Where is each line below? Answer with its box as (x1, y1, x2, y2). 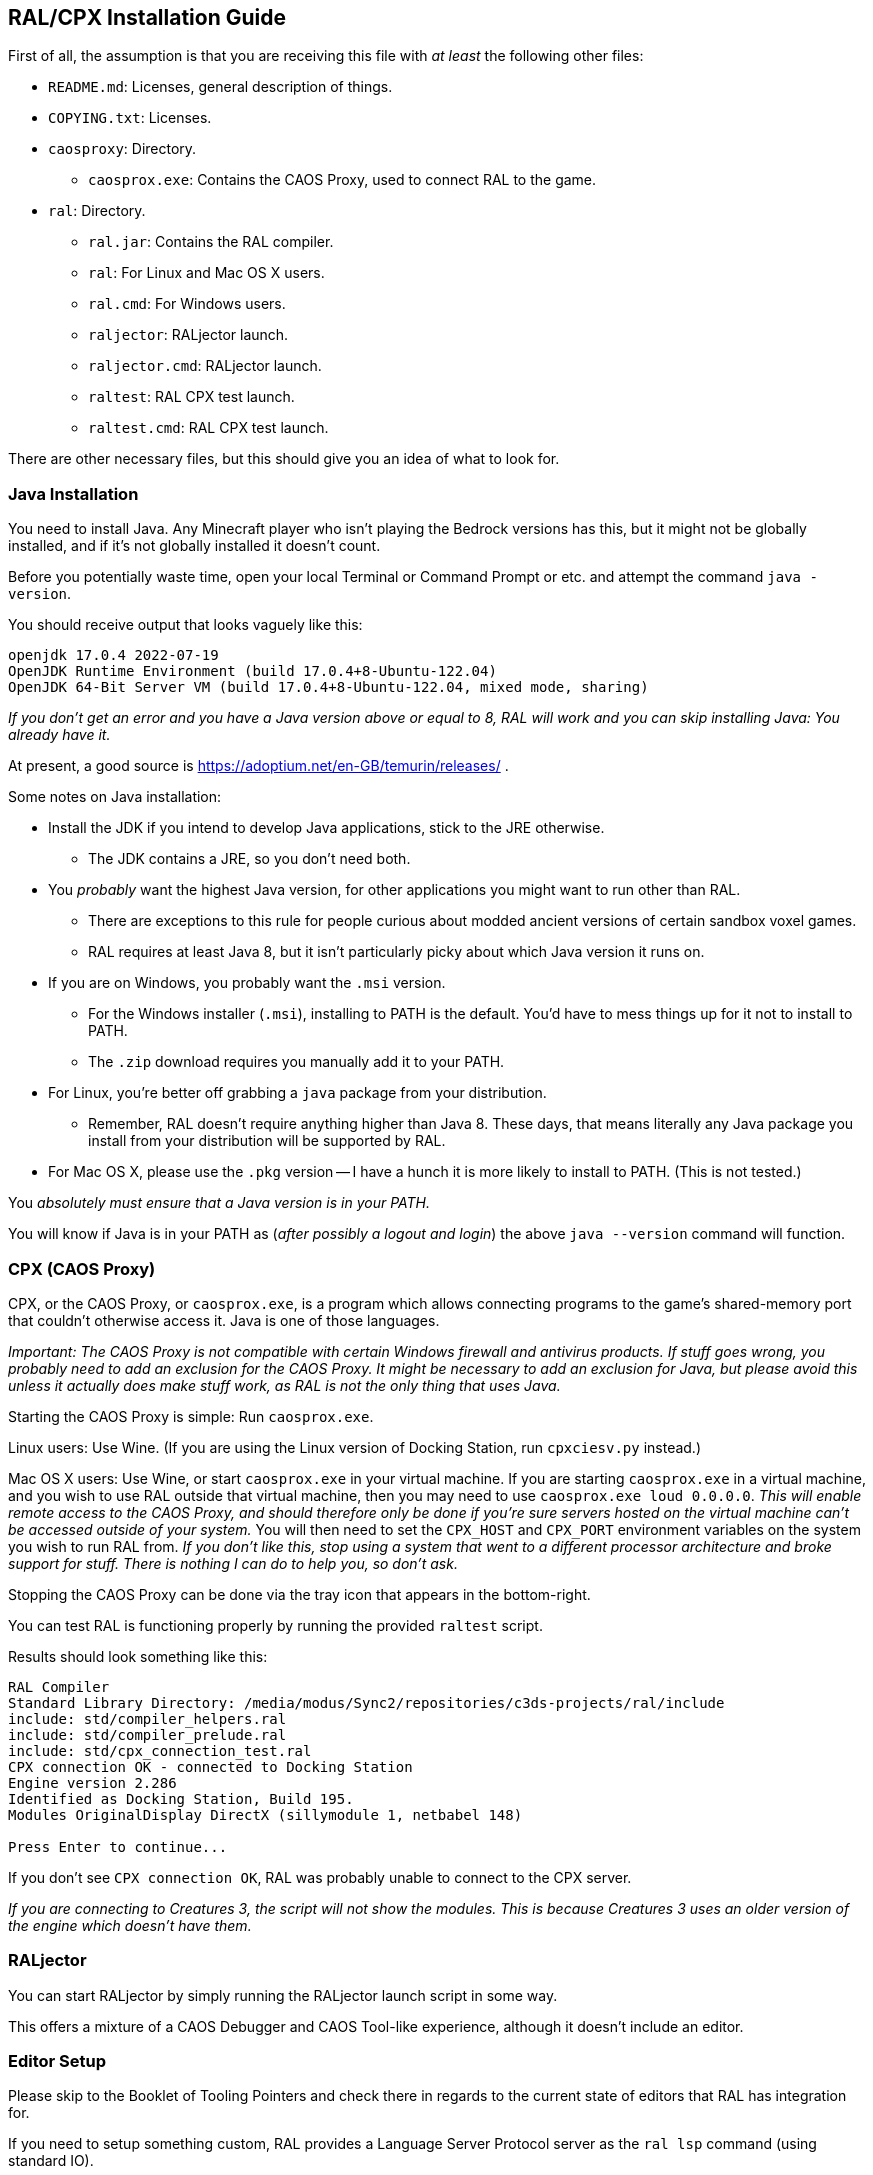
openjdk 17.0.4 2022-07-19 (8, 647, 219, 664)
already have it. (8, 726, 111, 744)
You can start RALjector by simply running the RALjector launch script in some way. (8, 1986, 558, 2004)
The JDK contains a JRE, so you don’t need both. (88, 850, 411, 868)
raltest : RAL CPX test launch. (88, 388, 295, 406)
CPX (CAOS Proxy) (8, 1258, 156, 1279)
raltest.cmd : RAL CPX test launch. (88, 419, 329, 437)
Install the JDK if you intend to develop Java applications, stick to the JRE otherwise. (48, 819, 605, 837)
